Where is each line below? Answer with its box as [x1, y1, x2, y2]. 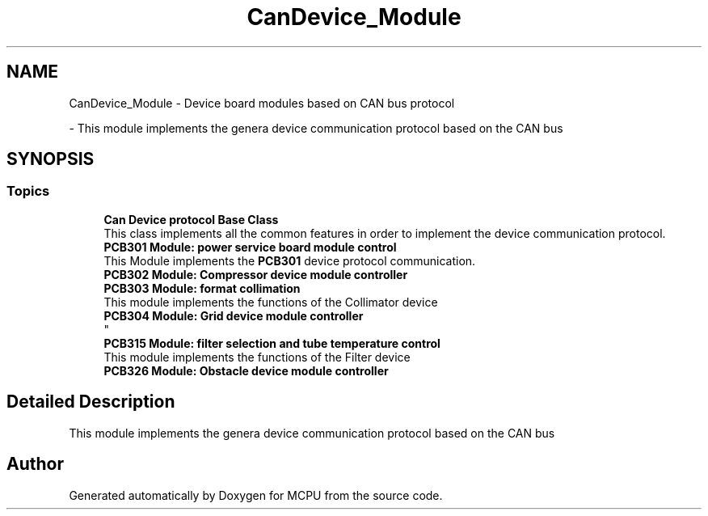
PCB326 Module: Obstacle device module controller [103, 363, 389, 378]
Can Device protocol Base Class [103, 212, 279, 226]
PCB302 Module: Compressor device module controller [103, 267, 408, 281]
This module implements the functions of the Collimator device [103, 294, 438, 309]
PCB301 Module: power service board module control [103, 239, 397, 254]
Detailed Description [6, 391, 175, 412]
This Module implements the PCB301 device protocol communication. [103, 253, 476, 268]
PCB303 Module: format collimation [103, 281, 301, 295]
